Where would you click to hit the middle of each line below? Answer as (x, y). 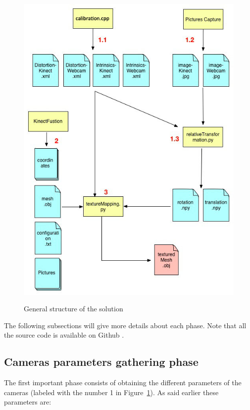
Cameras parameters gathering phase (101, 362)
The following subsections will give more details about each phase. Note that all (125, 325)
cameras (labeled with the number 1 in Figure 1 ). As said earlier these (111, 392)
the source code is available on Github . (64, 335)
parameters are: (28, 402)
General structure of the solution (74, 309)
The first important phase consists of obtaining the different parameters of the (123, 382)
